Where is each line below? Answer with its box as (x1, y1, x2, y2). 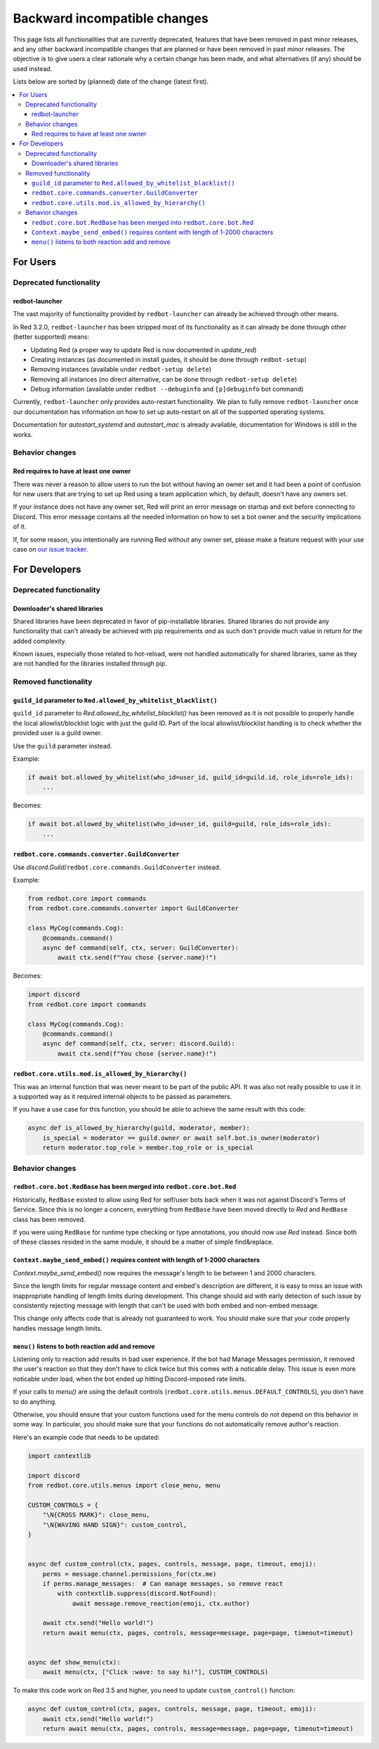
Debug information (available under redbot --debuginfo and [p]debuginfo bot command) (30, 385, 304, 394)
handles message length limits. (13, 1324, 103, 1332)
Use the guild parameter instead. (13, 741, 112, 750)
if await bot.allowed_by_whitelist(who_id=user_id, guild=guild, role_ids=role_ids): (27, 820, 331, 828)
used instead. (13, 64, 53, 73)
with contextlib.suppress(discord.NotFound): (57, 1589, 217, 1598)
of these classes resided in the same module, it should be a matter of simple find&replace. (13, 1237, 274, 1247)
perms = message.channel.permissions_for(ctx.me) (42, 1570, 217, 1578)
